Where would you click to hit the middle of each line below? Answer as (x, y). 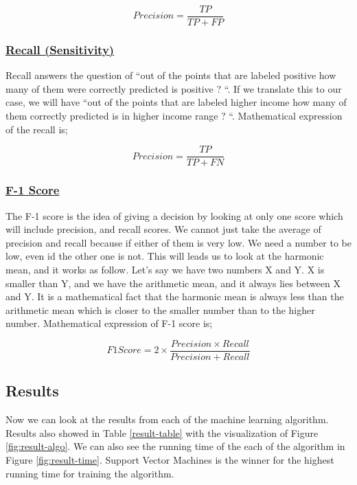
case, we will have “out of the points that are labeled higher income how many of (176, 102)
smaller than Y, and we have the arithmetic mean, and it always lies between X (173, 283)
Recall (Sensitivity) (60, 49)
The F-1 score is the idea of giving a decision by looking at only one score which (174, 215)
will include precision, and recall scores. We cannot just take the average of (163, 229)
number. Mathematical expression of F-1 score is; (109, 323)
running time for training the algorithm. (90, 473)
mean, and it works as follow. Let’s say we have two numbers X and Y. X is (165, 269)
